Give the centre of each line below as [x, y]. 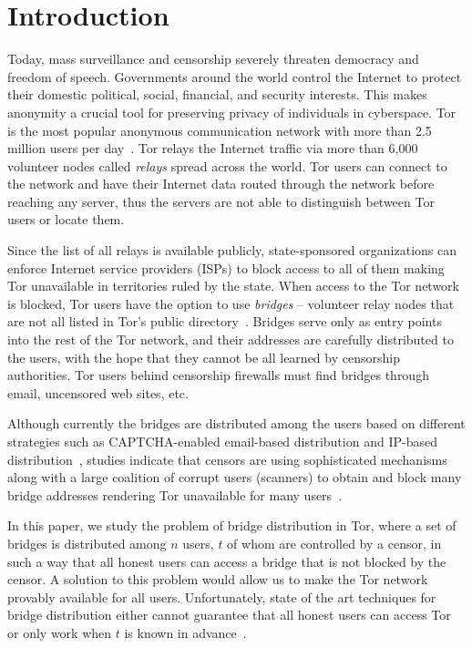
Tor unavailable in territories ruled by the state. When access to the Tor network [234, 286]
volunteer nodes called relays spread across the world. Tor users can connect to [227, 165]
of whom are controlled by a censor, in [334, 543]
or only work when [60, 632]
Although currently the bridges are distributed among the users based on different [236, 423]
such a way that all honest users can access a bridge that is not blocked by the [227, 561]
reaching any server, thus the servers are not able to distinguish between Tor [221, 201]
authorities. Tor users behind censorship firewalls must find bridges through [218, 375]
